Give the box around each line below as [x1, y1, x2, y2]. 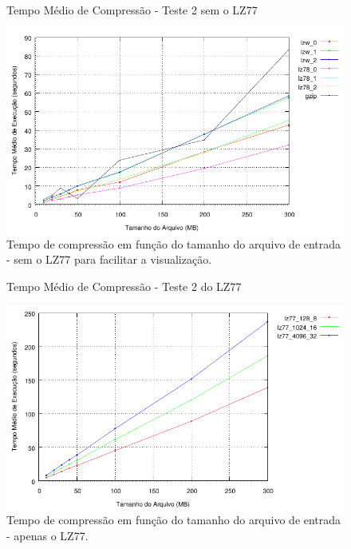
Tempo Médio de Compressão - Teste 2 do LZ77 [6, 277, 242, 294]
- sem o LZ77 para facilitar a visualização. [6, 251, 212, 268]
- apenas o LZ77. [6, 527, 89, 543]
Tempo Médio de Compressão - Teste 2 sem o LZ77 [6, 2, 258, 18]
